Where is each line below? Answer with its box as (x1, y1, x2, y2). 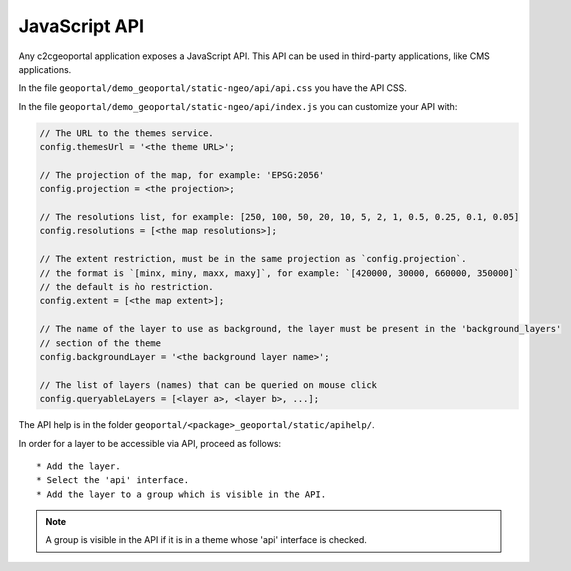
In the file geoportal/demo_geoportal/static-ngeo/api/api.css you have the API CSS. (18, 82, 407, 94)
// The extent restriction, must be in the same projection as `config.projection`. (39, 253, 467, 265)
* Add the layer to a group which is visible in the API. (36, 488, 327, 500)
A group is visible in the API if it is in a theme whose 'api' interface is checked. (45, 534, 367, 546)
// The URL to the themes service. (39, 127, 214, 139)
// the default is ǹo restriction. (39, 281, 214, 292)
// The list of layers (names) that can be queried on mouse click (39, 379, 378, 390)
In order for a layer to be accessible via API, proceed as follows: (18, 437, 282, 449)
